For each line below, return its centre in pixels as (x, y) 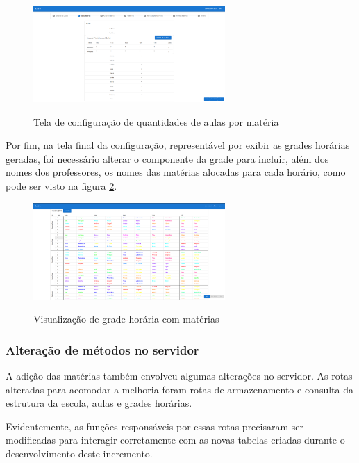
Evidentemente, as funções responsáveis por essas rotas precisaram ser (155, 426)
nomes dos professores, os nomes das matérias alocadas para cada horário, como (176, 172)
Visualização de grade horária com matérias (126, 319)
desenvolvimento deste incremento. (79, 453)
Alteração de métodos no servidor (102, 349)
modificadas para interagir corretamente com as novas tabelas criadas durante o (175, 440)
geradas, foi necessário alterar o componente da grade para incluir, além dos (167, 158)
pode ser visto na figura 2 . (61, 185)
